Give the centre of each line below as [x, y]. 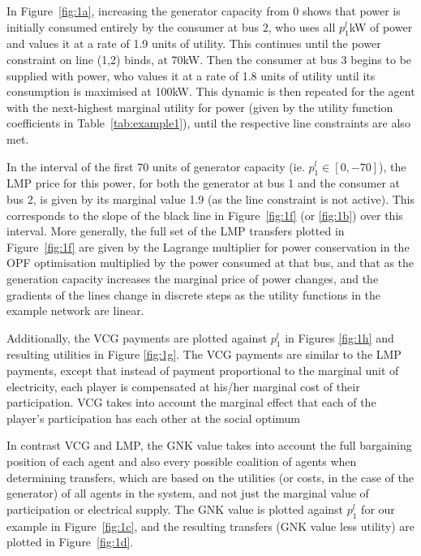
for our [378, 509]
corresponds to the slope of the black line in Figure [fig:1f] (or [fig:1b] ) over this [205, 215]
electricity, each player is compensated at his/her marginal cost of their [183, 386]
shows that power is [351, 11]
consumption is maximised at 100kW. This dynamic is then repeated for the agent [211, 91]
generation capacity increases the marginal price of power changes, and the [193, 278]
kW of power [381, 26]
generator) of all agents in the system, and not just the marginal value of [188, 493]
